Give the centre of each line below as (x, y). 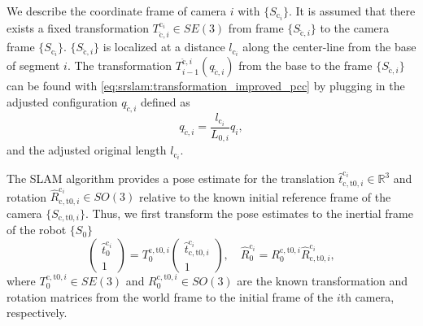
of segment (33, 65)
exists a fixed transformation (78, 28)
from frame (256, 28)
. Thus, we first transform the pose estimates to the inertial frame (249, 213)
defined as (166, 101)
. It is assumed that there (352, 11)
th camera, (367, 296)
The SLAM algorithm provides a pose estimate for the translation (171, 178)
